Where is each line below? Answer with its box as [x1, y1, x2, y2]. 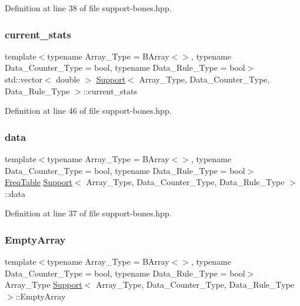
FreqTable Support [5, 176, 73, 188]
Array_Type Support [5, 278, 82, 291]
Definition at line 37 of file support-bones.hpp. [5, 207, 172, 219]
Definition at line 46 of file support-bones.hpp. [5, 104, 172, 117]
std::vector [5, 73, 42, 85]
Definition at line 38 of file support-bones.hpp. [5, 2, 172, 14]
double [56, 73, 80, 85]
